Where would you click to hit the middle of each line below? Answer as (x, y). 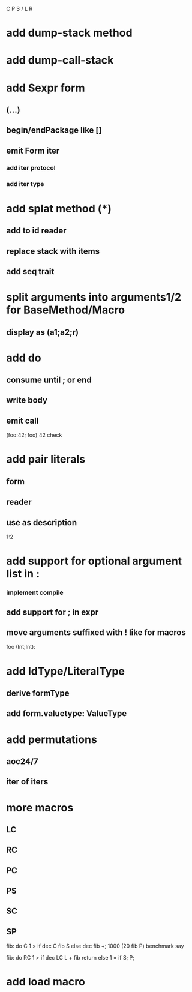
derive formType (38, 693)
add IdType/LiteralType (65, 671)
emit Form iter (33, 150)
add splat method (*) (59, 209)
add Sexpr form (46, 88)
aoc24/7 (22, 761)
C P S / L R (19, 9)
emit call (22, 420)
